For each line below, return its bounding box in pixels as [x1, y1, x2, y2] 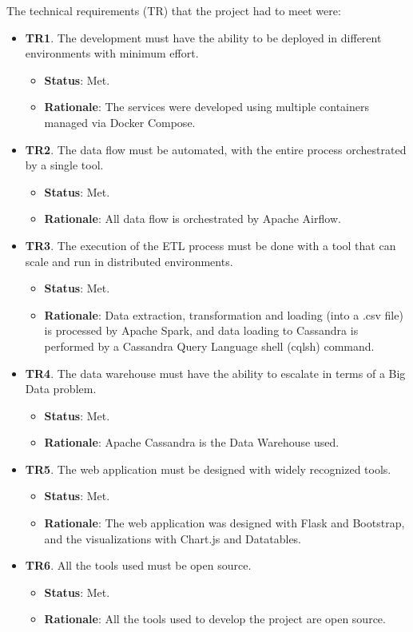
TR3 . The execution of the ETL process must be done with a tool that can [25, 237, 396, 253]
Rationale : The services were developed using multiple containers [44, 98, 370, 115]
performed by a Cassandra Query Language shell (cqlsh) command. [44, 337, 375, 354]
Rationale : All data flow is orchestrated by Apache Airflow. [44, 210, 341, 227]
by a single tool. [25, 157, 104, 173]
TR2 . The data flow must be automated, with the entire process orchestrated [25, 141, 407, 157]
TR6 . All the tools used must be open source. [25, 557, 252, 574]
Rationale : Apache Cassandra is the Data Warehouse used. [44, 434, 340, 451]
